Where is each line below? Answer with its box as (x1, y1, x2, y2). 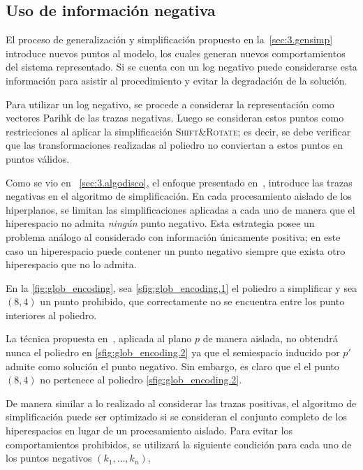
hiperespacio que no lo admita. (6, 257, 137, 272)
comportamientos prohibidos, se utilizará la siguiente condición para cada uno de (6, 436, 352, 451)
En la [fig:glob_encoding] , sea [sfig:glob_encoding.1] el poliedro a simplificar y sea (6, 280, 357, 295)
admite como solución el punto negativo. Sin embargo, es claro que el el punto (6, 358, 339, 373)
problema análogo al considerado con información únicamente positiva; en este (6, 229, 341, 244)
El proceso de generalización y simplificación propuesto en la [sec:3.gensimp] (6, 32, 333, 47)
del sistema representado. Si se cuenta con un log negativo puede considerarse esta (6, 59, 357, 74)
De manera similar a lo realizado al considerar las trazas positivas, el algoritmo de (6, 395, 357, 410)
